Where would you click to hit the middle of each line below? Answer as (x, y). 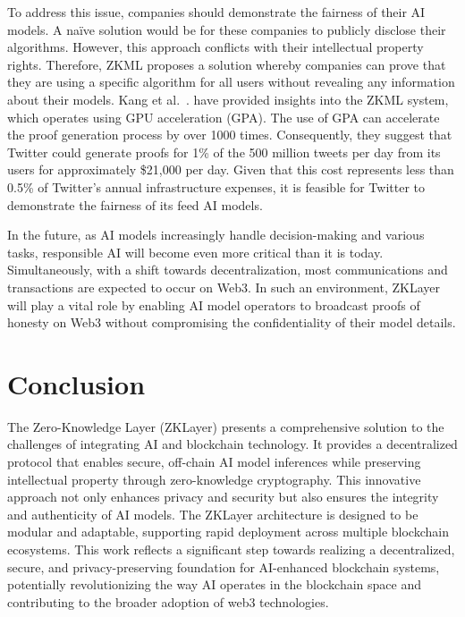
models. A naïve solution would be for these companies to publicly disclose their (227, 29)
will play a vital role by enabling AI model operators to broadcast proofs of (214, 304)
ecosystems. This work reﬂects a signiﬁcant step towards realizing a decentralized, (231, 549)
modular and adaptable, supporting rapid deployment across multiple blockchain (228, 532)
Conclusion (76, 383)
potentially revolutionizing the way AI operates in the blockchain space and (215, 584)
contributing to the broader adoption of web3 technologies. (168, 601)
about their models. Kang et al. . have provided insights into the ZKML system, (228, 99)
